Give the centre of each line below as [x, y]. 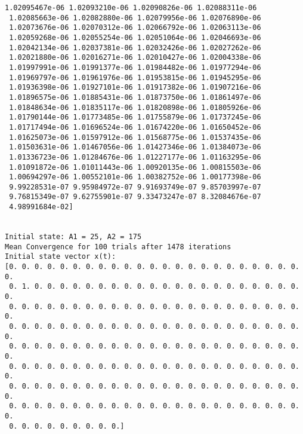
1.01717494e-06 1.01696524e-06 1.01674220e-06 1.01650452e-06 [135, 127]
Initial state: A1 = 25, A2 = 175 [73, 237]
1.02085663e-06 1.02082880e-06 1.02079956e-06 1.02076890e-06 [135, 18]
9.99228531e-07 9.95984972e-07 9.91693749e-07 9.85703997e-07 [135, 187]
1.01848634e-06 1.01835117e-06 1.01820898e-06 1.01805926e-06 [135, 107]
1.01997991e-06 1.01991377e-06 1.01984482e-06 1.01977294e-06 [135, 67]
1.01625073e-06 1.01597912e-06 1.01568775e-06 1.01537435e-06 [135, 137]
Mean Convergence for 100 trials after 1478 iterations [118, 247]
